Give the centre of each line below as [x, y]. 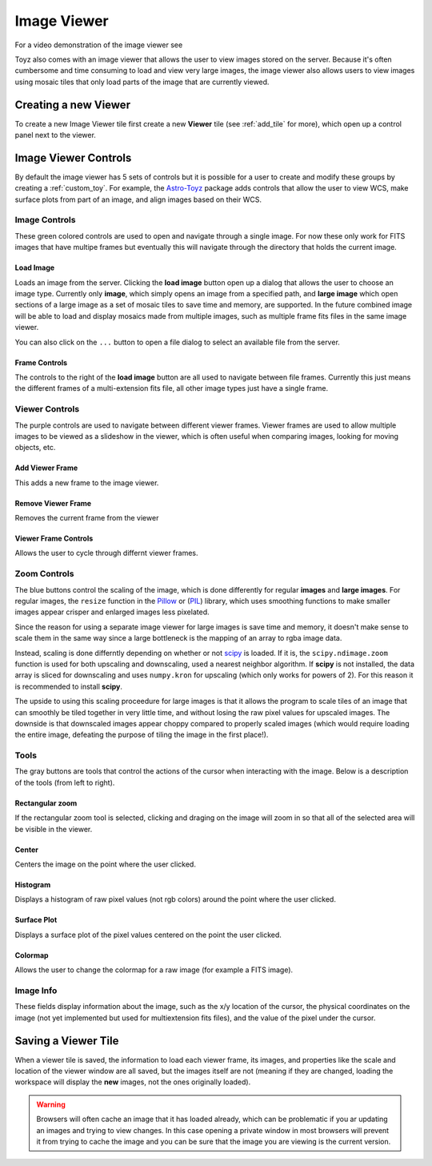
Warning [51, 1104]
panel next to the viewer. [55, 135]
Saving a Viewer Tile [67, 1041]
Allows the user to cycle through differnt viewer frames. [107, 553]
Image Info [36, 991]
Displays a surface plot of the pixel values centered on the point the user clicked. [148, 935]
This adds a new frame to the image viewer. [87, 482]
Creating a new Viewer [73, 105]
